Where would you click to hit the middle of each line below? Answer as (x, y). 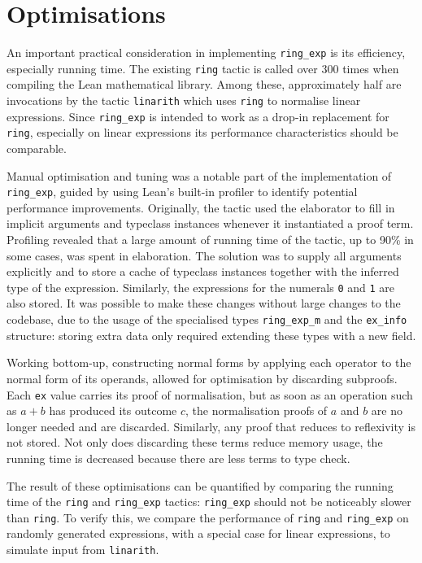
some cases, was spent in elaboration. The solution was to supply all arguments (204, 255)
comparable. (37, 148)
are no (387, 410)
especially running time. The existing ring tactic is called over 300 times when (203, 68)
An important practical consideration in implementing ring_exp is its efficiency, (206, 52)
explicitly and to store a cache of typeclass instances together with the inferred (203, 271)
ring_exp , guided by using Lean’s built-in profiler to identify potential (182, 192)
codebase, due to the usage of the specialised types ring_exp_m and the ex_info (207, 319)
